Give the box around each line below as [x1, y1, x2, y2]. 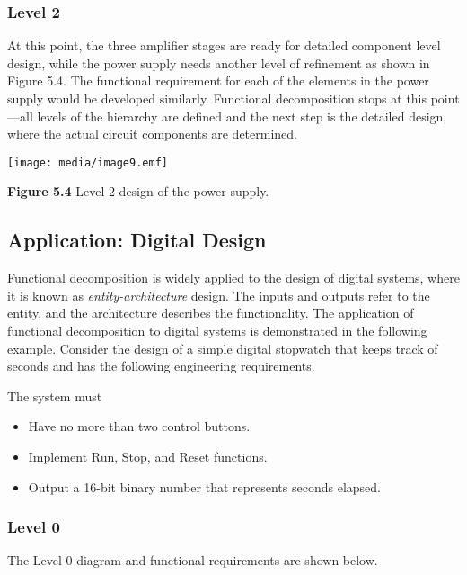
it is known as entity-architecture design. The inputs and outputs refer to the [7, 285, 430, 304]
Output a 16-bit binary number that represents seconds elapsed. [28, 477, 381, 496]
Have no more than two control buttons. [28, 417, 251, 436]
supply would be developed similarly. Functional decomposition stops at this [7, 89, 427, 107]
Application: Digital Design [7, 226, 267, 254]
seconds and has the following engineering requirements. [7, 356, 315, 375]
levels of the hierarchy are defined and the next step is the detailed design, [37, 106, 447, 125]
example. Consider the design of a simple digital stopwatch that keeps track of [7, 338, 438, 357]
